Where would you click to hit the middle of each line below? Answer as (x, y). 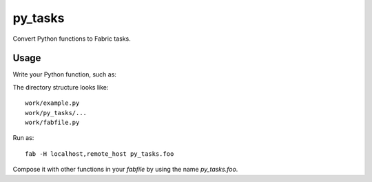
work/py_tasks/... (56, 113)
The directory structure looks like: (61, 87)
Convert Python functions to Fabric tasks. (72, 39)
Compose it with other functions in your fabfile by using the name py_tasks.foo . (125, 170)
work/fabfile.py (52, 123)
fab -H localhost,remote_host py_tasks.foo (100, 154)
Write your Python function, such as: (65, 74)
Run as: (23, 138)
